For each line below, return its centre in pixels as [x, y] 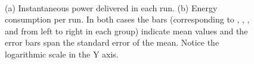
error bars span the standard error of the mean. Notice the [112, 42]
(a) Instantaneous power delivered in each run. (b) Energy [111, 7]
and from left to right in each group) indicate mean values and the [126, 31]
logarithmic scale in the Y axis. [62, 54]
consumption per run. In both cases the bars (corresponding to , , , [127, 19]
